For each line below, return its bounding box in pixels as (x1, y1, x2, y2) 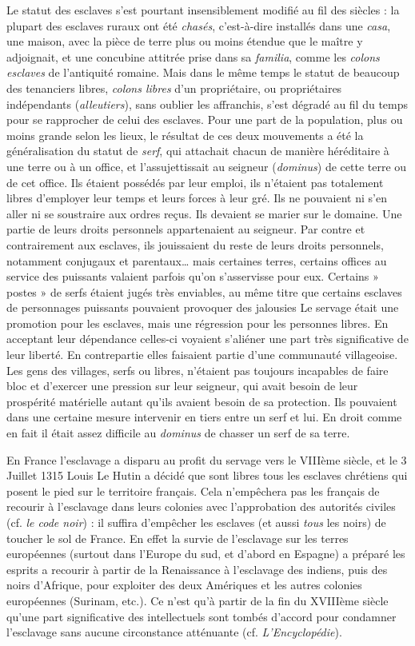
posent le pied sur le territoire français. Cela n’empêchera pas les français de (6, 482, 380, 499)
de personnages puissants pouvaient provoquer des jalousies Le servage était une (6, 299, 399, 316)
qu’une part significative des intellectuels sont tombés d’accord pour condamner (6, 608, 397, 624)
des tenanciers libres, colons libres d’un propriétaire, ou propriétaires (6, 79, 342, 96)
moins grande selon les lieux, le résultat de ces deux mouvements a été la (6, 126, 364, 143)
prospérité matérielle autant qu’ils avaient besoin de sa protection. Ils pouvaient (6, 393, 397, 409)
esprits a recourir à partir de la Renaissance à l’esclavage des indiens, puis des (6, 560, 388, 577)
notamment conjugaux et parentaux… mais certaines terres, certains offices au (6, 252, 387, 269)
